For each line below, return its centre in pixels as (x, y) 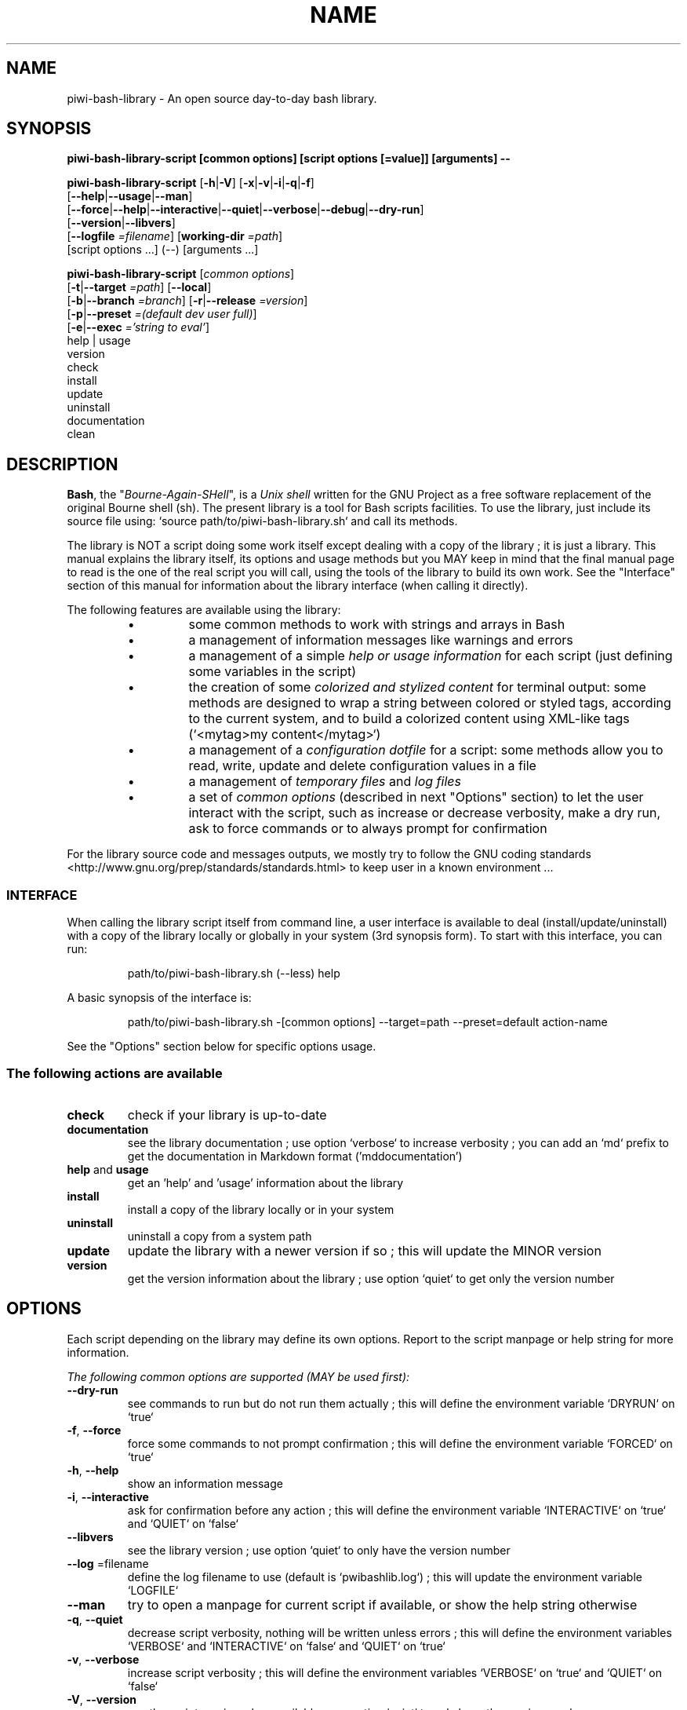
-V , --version (102, 1699)
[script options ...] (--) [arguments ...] (163, 250)
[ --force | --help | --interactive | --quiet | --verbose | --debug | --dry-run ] (245, 210)
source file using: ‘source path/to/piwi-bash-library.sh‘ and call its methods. (262, 521)
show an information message (205, 1483)
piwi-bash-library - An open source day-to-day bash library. (222, 98)
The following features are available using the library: (204, 610)
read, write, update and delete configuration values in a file (362, 766)
